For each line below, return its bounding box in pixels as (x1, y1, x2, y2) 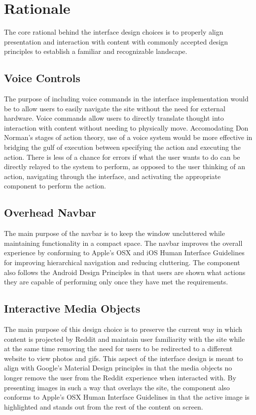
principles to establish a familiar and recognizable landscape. (4, 46, 187, 56)
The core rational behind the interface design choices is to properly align (4, 27, 223, 37)
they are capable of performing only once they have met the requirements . (4, 277, 228, 287)
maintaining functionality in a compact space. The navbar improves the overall (4, 237, 243, 248)
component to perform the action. (4, 181, 106, 191)
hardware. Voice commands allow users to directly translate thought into (4, 113, 224, 123)
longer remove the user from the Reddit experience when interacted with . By (4, 372, 236, 382)
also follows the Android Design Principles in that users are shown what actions (4, 267, 246, 277)
